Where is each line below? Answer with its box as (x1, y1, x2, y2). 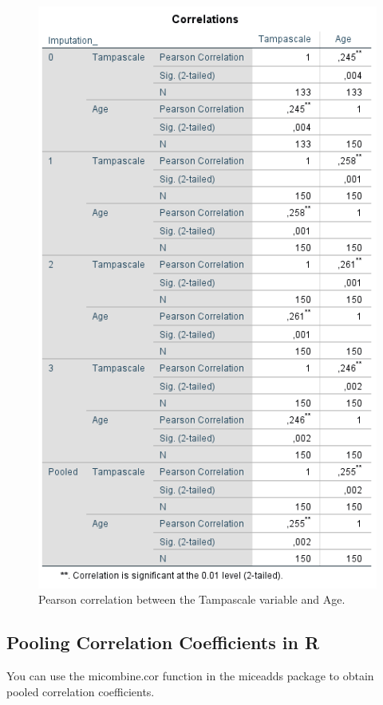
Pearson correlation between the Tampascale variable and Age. (38, 591, 345, 608)
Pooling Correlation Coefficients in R (6, 630, 320, 655)
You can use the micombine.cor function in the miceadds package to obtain (6, 667, 374, 683)
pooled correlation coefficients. (6, 683, 155, 699)
